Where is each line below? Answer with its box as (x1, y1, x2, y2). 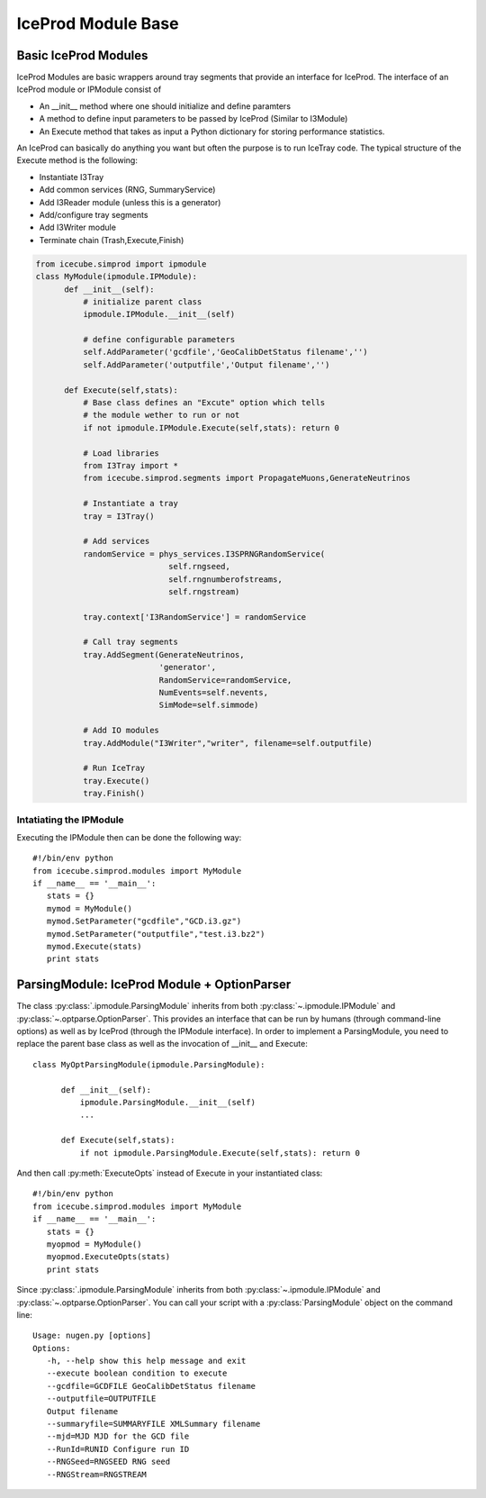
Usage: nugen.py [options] (32, 1330, 152, 1341)
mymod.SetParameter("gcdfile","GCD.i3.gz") (46, 916, 242, 927)
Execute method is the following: (16, 155, 139, 166)
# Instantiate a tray (82, 498, 179, 509)
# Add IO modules (82, 725, 159, 736)
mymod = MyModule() (46, 903, 133, 913)
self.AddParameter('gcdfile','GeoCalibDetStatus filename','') (82, 347, 368, 358)
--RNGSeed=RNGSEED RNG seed (46, 1457, 171, 1467)
